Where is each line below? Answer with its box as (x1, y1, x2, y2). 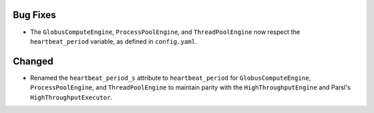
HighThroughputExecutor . (30, 93, 113, 101)
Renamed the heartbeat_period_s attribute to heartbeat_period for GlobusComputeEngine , (30, 73, 312, 82)
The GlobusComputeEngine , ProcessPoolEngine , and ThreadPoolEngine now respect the (30, 28, 301, 36)
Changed (12, 55, 53, 67)
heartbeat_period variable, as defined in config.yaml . (30, 37, 197, 45)
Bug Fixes (12, 9, 57, 21)
